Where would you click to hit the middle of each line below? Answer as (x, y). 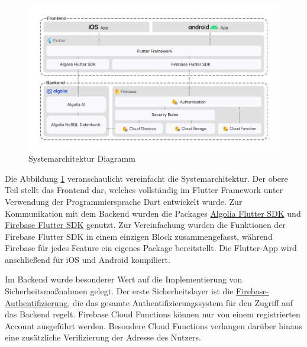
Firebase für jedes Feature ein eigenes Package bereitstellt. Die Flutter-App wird (151, 248)
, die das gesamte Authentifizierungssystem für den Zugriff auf (180, 302)
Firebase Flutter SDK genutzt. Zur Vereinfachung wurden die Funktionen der (145, 225)
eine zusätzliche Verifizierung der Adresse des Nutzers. (103, 337)
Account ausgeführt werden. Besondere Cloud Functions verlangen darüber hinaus (154, 325)
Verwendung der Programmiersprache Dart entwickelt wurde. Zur (124, 201)
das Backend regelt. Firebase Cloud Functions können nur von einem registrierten (153, 314)
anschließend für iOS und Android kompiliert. (88, 259)
